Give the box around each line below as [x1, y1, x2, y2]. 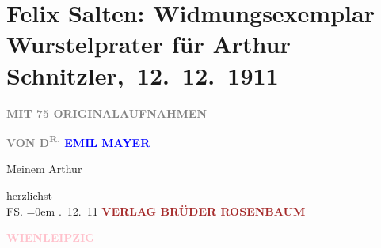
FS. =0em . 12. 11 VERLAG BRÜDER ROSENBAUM [6, 202, 306, 219]
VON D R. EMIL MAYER [6, 132, 150, 150]
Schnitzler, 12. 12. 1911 [6, 58, 279, 91]
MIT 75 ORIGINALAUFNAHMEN [6, 104, 207, 121]
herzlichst [6, 186, 53, 203]
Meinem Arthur [6, 160, 82, 177]
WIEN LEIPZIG [6, 229, 95, 246]
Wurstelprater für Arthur [6, 28, 291, 60]
